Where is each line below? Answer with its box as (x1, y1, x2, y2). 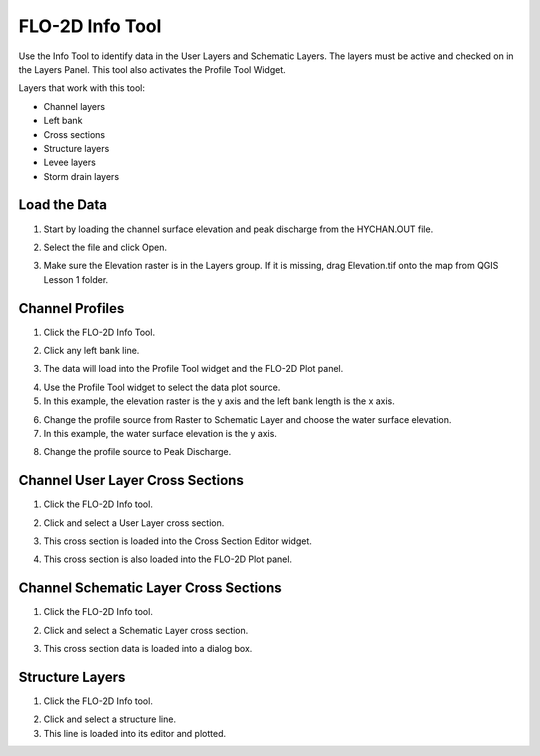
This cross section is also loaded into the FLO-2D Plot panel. (43, 553, 293, 565)
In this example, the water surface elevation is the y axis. (43, 428, 277, 439)
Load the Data (18, 196, 108, 214)
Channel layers (43, 100, 105, 112)
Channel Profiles (18, 300, 125, 317)
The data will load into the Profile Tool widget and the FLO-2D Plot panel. (43, 363, 344, 375)
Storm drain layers (43, 170, 120, 182)
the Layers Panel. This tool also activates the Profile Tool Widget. (18, 63, 287, 75)
